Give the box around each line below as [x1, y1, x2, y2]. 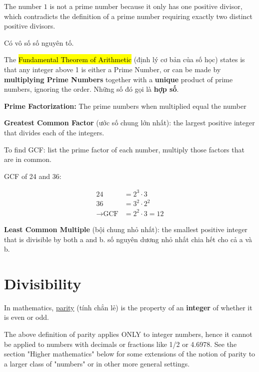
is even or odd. [4, 312, 49, 322]
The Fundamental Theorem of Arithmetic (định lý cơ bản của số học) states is [4, 54, 245, 65]
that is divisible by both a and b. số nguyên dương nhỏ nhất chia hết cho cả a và [4, 234, 252, 244]
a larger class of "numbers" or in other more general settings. [4, 358, 190, 368]
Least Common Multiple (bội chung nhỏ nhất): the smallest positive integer [4, 224, 247, 234]
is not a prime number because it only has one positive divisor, [49, 1, 242, 11]
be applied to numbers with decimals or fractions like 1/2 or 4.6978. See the [4, 338, 237, 349]
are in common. [4, 154, 51, 164]
